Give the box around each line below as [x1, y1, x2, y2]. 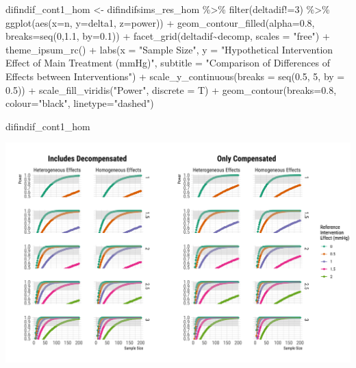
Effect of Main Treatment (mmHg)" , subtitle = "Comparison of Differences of [5, 56, 330, 70]
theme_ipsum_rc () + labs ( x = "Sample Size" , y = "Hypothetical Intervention [5, 42, 333, 56]
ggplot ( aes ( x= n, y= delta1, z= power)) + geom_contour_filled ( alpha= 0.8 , [5, 15, 315, 29]
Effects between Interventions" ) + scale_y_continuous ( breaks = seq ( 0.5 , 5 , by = [5, 69, 345, 83]
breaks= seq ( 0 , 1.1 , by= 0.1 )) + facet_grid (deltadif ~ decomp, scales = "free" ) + [5, 29, 330, 43]
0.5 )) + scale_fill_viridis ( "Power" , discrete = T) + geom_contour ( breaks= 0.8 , [5, 82, 337, 97]
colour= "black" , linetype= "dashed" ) [5, 96, 154, 110]
